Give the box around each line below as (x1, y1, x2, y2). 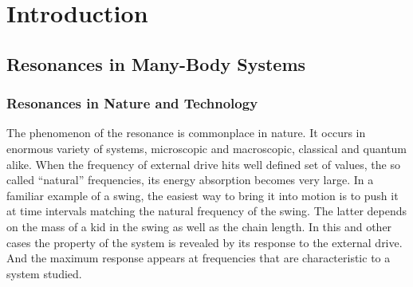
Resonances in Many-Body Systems (6, 51, 306, 76)
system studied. (6, 265, 82, 281)
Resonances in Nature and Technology (6, 93, 258, 113)
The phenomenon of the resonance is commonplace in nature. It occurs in (6, 124, 366, 141)
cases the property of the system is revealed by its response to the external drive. (6, 234, 403, 250)
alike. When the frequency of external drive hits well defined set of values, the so (6, 155, 400, 172)
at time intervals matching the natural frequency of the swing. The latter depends (6, 202, 407, 219)
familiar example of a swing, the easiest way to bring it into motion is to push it (6, 187, 399, 203)
